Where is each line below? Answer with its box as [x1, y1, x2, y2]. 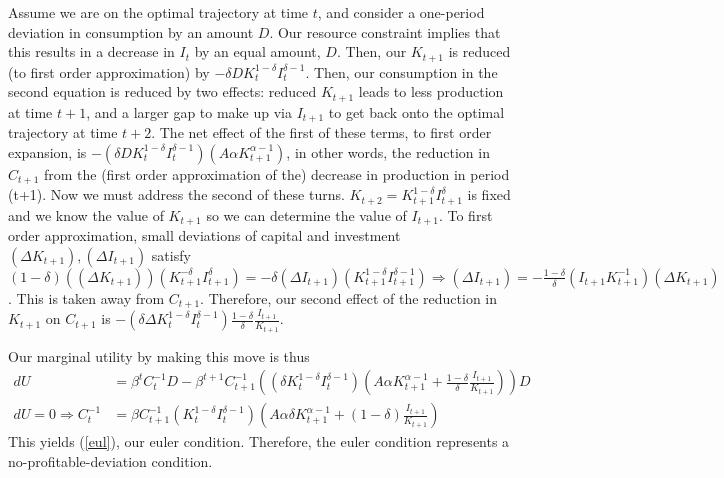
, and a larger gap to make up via [86, 101, 292, 122]
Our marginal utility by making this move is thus [8, 345, 310, 366]
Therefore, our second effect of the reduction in [208, 287, 498, 308]
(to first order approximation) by [8, 61, 210, 82]
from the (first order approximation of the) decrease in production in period [43, 163, 510, 184]
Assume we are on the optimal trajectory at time [8, 2, 309, 22]
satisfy [151, 244, 191, 265]
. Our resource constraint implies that [269, 21, 501, 42]
